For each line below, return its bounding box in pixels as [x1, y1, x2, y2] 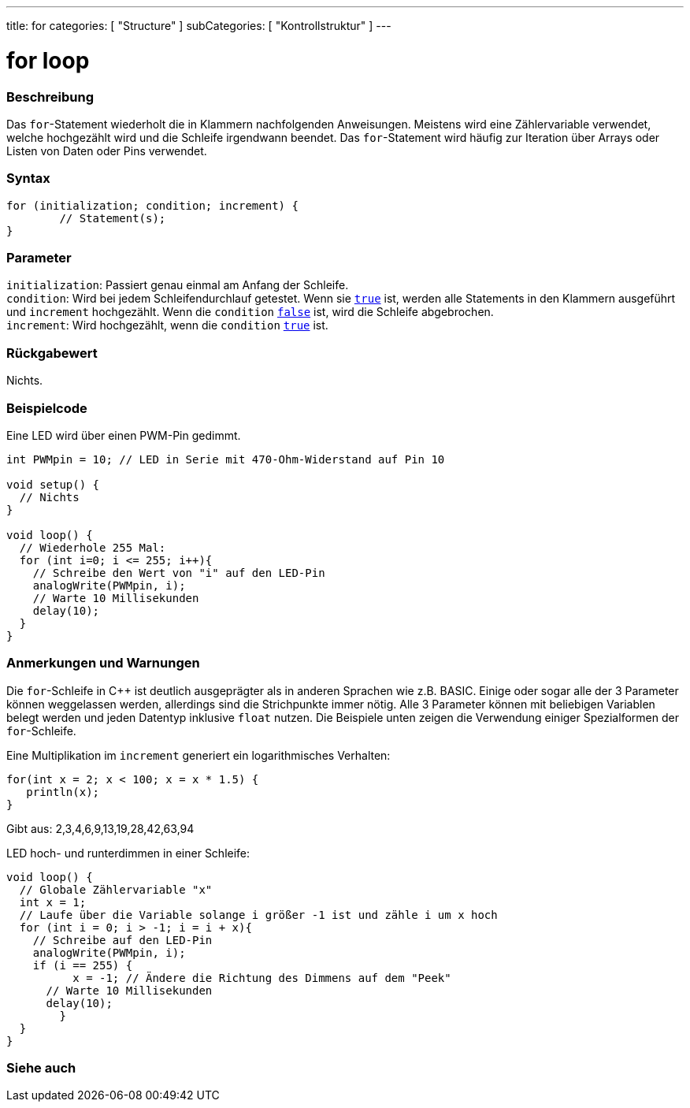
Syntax [6, 170, 50, 187]
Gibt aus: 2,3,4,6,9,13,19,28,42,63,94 [6, 821, 195, 835]
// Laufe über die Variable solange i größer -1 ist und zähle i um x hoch [19, 908, 498, 921]
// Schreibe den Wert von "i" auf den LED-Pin [32, 566, 325, 579]
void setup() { [6, 478, 100, 491]
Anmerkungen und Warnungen [6, 655, 200, 671]
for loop [6, 46, 90, 74]
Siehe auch [6, 1060, 76, 1076]
